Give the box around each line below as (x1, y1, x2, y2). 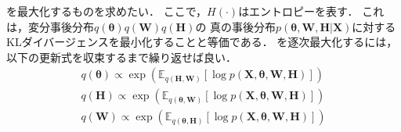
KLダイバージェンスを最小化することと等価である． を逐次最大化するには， (6, 34, 398, 50)
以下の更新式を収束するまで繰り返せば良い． (6, 48, 237, 65)
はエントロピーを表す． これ (238, 3, 385, 19)
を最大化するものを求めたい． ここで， (6, 3, 208, 19)
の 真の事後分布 (195, 18, 276, 34)
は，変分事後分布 (6, 18, 94, 34)
